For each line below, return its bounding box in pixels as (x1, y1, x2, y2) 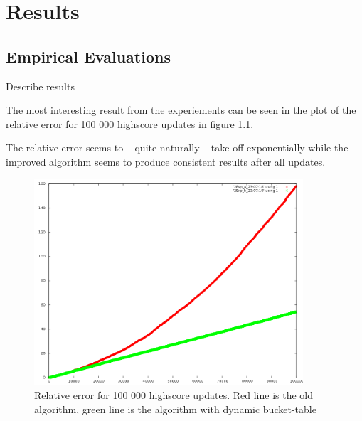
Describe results (6, 78, 75, 93)
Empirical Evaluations (6, 45, 171, 67)
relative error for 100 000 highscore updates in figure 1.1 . (6, 116, 254, 131)
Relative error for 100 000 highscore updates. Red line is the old (34, 388, 314, 403)
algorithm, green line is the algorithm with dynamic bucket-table (34, 401, 316, 416)
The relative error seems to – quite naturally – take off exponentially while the (6, 140, 348, 155)
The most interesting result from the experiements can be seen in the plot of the (6, 102, 356, 117)
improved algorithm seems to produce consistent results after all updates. (6, 154, 326, 169)
